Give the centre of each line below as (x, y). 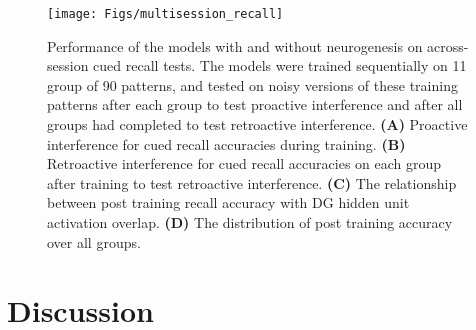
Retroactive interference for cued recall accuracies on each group (244, 163)
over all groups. (94, 241)
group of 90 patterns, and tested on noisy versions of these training (252, 84)
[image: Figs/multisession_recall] (165, 14)
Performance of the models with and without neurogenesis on (235, 45)
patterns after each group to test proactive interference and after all (255, 104)
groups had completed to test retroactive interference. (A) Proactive (257, 124)
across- (448, 45)
